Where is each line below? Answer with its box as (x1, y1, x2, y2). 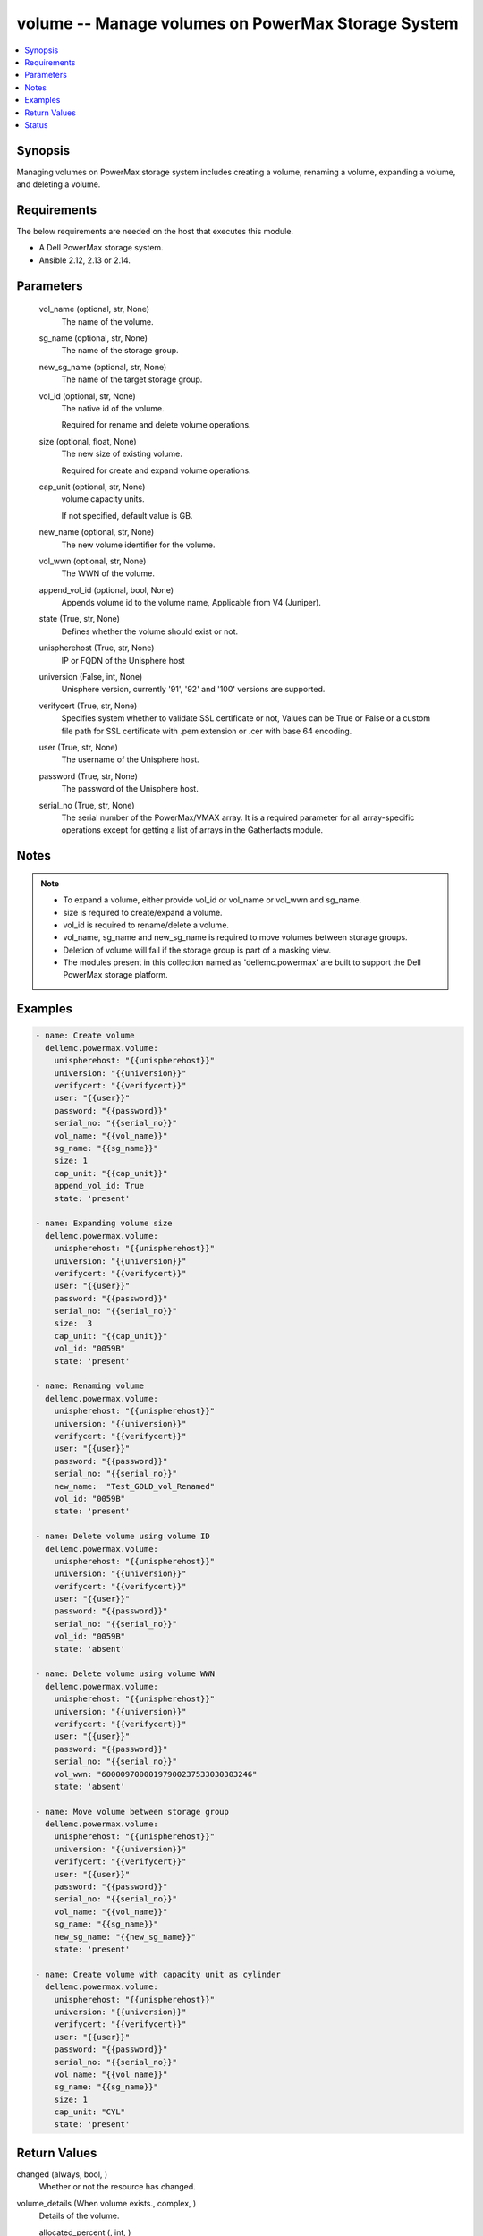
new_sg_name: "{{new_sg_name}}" (54, 1932, 197, 1942)
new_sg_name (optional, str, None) (38, 361, 167, 372)
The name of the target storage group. (61, 374, 203, 385)
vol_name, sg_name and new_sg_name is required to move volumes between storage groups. (63, 932, 408, 943)
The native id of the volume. (61, 403, 165, 414)
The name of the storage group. (61, 345, 179, 356)
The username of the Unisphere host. (61, 754, 199, 765)
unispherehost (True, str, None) (38, 642, 155, 653)
